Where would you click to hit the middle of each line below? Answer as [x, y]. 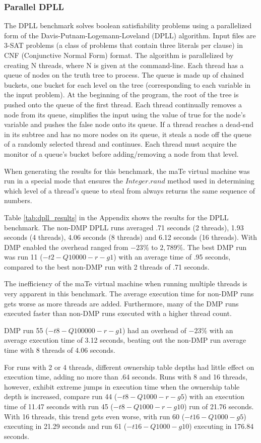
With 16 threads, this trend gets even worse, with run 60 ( [94, 416]
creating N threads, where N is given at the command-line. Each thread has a [124, 65]
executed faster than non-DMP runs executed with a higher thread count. [118, 313]
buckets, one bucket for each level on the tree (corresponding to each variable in [127, 84]
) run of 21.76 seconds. [219, 406]
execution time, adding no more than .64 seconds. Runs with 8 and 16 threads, [126, 377]
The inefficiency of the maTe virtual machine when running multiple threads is [126, 283]
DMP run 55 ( [26, 330]
